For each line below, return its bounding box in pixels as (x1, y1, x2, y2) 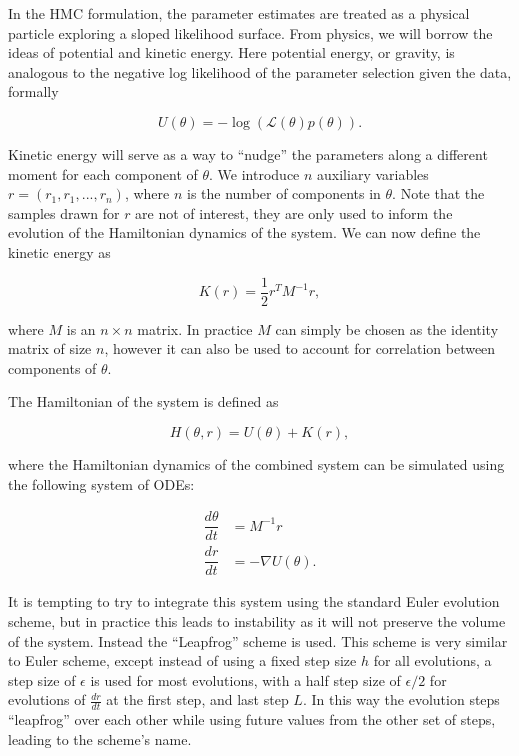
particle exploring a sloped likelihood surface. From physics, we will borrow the (8, 22, 493, 43)
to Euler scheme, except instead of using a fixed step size (8, 650, 357, 671)
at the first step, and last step (106, 689, 289, 710)
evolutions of (8, 689, 86, 710)
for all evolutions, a (373, 650, 492, 671)
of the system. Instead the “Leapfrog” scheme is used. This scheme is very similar (8, 630, 508, 651)
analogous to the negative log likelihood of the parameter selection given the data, (8, 61, 512, 82)
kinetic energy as (8, 241, 111, 262)
